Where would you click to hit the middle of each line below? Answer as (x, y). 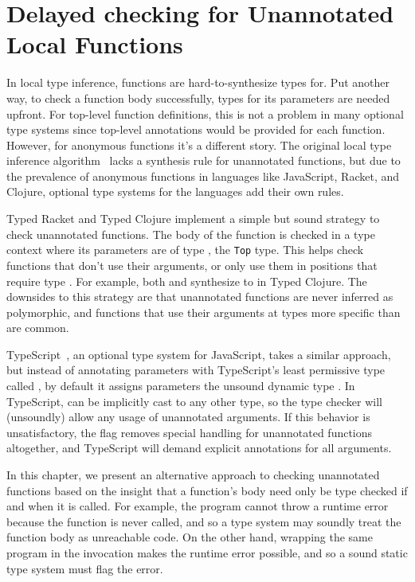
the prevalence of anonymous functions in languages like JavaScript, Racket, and (203, 176)
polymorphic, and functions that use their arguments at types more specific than (204, 312)
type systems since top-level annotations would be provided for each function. (196, 129)
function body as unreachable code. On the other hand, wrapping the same (190, 537)
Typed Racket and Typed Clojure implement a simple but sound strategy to (193, 219)
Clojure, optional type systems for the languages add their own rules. (175, 191)
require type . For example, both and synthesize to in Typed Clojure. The (187, 281)
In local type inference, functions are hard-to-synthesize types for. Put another (198, 82)
